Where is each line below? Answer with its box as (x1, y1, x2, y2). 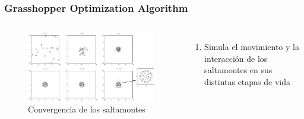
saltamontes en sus (204, 64, 273, 76)
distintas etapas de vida (204, 76, 291, 87)
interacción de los (204, 52, 268, 64)
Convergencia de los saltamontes (28, 102, 145, 115)
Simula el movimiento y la (204, 40, 299, 53)
